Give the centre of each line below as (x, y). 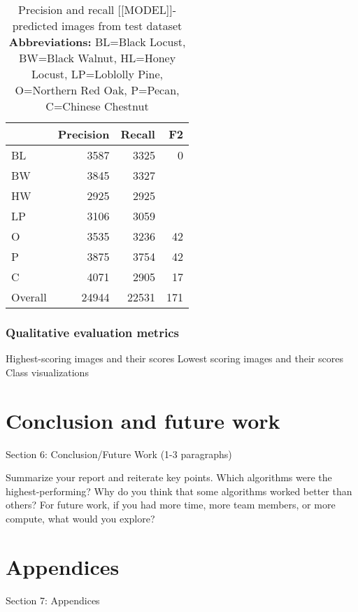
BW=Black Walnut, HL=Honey (97, 58)
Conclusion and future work (143, 420)
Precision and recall (66, 9)
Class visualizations (47, 372)
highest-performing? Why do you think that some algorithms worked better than (179, 491)
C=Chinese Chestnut (97, 106)
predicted (35, 26)
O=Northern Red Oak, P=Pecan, (97, 90)
